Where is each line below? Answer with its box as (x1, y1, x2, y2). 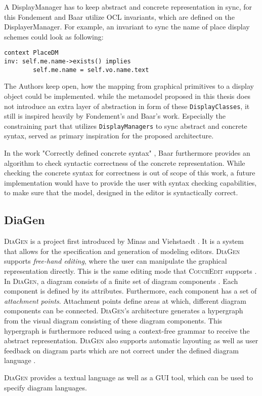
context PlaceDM (4, 49, 59, 57)
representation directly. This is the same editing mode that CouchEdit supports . (4, 265, 257, 276)
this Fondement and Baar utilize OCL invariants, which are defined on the (4, 11, 235, 22)
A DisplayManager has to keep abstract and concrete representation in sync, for (4, 2, 252, 12)
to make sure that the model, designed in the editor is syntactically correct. (4, 187, 238, 198)
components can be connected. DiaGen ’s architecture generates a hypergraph (4, 305, 243, 316)
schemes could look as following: (4, 31, 104, 42)
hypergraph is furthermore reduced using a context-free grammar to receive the (4, 325, 250, 336)
